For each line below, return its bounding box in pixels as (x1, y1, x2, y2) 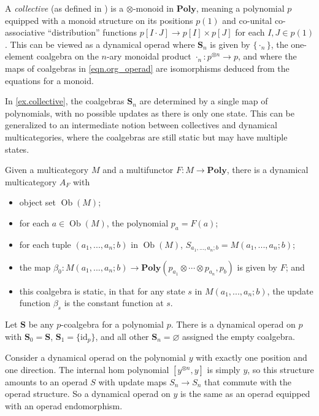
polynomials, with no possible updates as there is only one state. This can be (5, 106, 294, 119)
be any (28, 317, 54, 330)
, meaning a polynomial (196, 2, 285, 14)
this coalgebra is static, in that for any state (19, 284, 185, 297)
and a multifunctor (102, 163, 174, 176)
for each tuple (19, 237, 71, 250)
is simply (207, 363, 240, 376)
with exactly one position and (196, 351, 307, 363)
